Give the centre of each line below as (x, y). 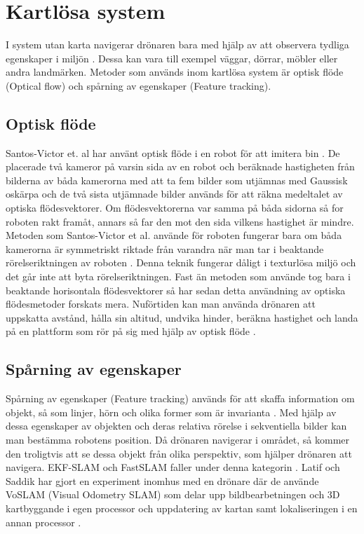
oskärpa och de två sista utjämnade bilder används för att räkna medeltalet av (174, 194)
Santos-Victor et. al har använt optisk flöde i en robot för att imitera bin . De (173, 152)
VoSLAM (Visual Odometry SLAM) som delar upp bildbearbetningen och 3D (173, 494)
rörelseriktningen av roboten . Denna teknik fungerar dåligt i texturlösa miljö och (181, 262)
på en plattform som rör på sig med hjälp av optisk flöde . (131, 331)
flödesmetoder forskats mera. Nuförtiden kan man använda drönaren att (161, 304)
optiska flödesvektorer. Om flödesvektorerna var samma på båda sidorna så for (175, 208)
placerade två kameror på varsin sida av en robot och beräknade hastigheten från (180, 166)
